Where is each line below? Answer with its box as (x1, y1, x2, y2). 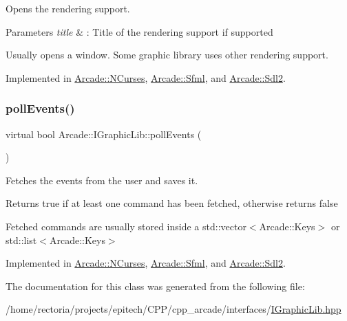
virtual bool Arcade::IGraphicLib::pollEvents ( (6, 126, 202, 141)
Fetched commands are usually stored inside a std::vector (6, 219, 246, 233)
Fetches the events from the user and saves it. (6, 173, 198, 187)
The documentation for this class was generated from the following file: (6, 278, 305, 293)
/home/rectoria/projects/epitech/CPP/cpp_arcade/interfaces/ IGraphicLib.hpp (6, 302, 341, 316)
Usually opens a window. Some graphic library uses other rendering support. (6, 47, 328, 62)
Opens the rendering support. (6, 1, 130, 15)
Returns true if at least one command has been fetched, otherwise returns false (6, 196, 338, 210)
